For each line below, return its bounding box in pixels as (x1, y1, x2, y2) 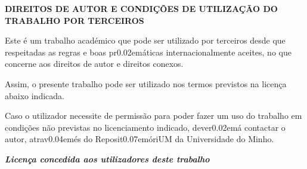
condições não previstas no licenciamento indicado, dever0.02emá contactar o (5, 121, 286, 133)
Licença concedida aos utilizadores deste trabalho (5, 152, 210, 165)
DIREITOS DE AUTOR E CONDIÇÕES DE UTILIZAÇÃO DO (5, 2, 278, 14)
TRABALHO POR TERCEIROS (5, 14, 144, 26)
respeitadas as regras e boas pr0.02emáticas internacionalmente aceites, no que (5, 45, 292, 58)
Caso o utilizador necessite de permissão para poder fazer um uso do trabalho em (5, 109, 302, 122)
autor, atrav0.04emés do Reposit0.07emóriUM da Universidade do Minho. (5, 133, 274, 145)
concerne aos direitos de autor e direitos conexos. (5, 57, 184, 70)
